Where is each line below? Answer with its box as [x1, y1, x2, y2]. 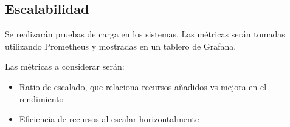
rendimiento [19, 92, 64, 105]
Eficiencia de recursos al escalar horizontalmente [19, 112, 199, 125]
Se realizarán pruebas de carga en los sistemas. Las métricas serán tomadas [5, 28, 285, 41]
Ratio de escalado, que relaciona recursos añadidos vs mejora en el [19, 80, 267, 93]
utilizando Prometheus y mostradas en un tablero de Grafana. [5, 39, 236, 52]
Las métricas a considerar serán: [5, 60, 125, 73]
